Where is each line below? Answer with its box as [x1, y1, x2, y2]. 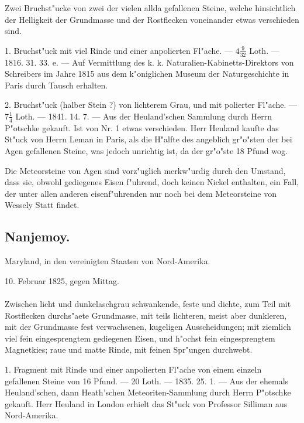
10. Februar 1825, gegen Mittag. [5, 274, 119, 286]
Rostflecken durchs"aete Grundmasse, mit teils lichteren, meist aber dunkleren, [5, 309, 287, 321]
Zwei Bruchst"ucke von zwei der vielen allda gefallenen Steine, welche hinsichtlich [5, 2, 296, 13]
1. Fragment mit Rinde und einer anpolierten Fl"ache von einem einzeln [5, 363, 262, 375]
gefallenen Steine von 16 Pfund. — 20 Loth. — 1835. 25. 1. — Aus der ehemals [5, 374, 289, 387]
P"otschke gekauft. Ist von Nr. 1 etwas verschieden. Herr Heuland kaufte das [5, 121, 279, 134]
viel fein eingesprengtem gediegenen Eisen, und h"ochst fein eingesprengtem [5, 332, 275, 344]
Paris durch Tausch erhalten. [5, 79, 108, 91]
